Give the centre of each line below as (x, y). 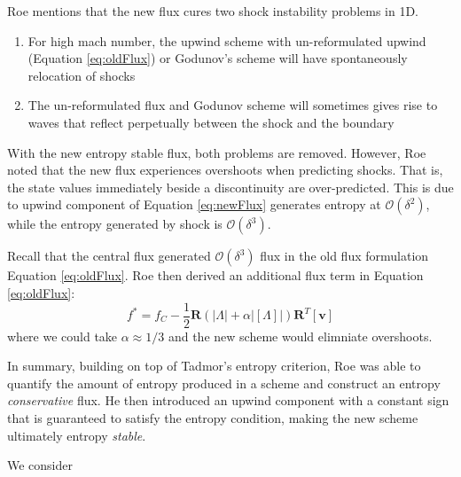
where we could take (63, 336)
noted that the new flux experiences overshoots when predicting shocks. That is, (225, 170)
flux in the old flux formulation (344, 256)
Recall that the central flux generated (109, 256)
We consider (40, 465)
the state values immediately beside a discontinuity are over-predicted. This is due (230, 187)
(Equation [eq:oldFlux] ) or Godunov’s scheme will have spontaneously (218, 58)
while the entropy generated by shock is (115, 224)
